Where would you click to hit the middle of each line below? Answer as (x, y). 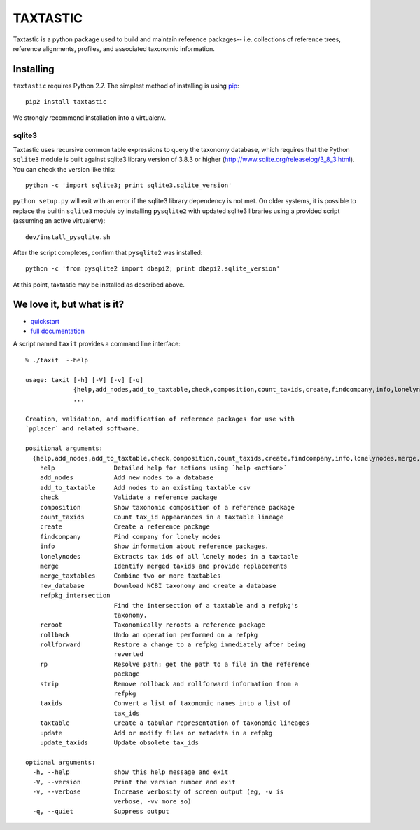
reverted (128, 654)
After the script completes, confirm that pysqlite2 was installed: (108, 252)
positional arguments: (64, 448)
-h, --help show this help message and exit (131, 772)
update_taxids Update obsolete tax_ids (119, 742)
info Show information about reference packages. (154, 546)
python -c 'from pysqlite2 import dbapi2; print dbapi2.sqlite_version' (153, 269)
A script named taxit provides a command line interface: (97, 344)
